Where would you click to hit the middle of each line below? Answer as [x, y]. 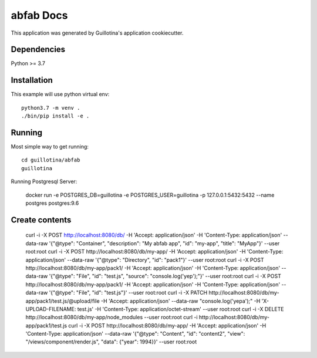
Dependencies [38, 50]
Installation [32, 80]
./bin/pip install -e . [55, 116]
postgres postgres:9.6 [52, 203]
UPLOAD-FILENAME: [51, 309]
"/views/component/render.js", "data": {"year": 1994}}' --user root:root [111, 342]
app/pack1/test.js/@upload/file [63, 301]
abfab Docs [39, 15]
